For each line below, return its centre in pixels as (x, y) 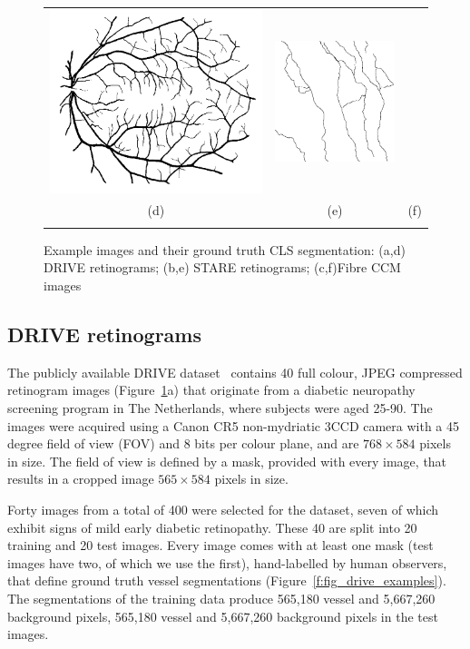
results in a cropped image (81, 479)
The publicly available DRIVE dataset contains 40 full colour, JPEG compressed (235, 372)
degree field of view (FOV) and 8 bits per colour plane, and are (183, 443)
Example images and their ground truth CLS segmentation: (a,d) (225, 249)
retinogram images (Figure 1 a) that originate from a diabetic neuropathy (211, 390)
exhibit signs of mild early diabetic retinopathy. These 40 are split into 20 (212, 527)
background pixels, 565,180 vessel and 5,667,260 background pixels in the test (223, 616)
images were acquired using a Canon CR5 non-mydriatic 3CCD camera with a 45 (234, 425)
